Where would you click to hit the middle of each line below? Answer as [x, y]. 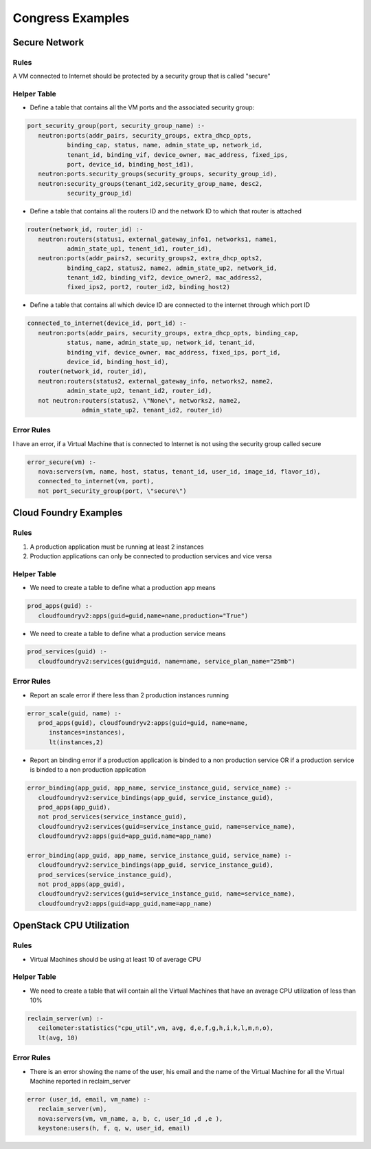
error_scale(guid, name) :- [74, 713]
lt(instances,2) [76, 742]
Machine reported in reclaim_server [80, 1081]
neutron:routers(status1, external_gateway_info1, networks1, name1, [158, 239]
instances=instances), [87, 732]
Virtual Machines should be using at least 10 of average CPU [115, 959]
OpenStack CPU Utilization [71, 926]
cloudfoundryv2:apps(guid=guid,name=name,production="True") [143, 615]
